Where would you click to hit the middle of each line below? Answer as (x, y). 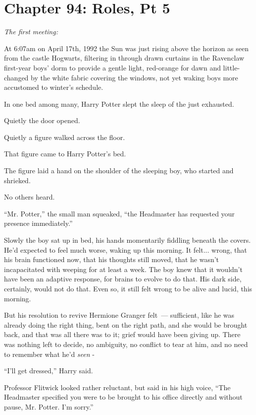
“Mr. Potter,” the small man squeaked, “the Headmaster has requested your (119, 213)
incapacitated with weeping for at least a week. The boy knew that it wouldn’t (123, 269)
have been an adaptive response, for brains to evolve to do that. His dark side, (123, 279)
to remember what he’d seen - (49, 354)
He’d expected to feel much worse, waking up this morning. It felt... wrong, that (126, 249)
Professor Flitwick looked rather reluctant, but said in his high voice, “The (117, 387)
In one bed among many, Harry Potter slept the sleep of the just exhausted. (119, 104)
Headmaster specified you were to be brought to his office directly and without (123, 397)
